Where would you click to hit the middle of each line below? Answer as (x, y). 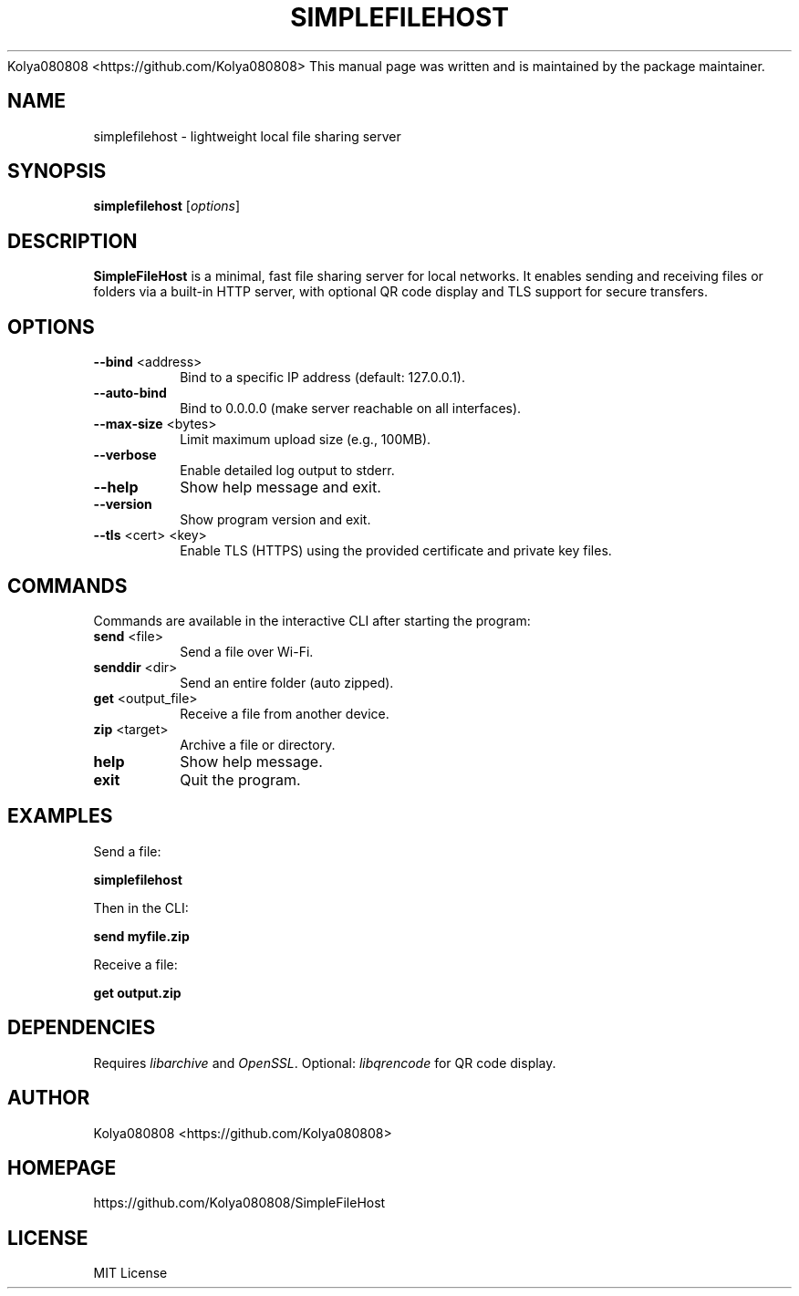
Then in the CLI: (141, 907)
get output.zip (137, 992)
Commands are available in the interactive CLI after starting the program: (312, 620)
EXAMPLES (60, 816)
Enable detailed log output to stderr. (287, 471)
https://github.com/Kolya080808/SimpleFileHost (239, 1203)
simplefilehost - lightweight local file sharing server (247, 136)
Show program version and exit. (275, 520)
